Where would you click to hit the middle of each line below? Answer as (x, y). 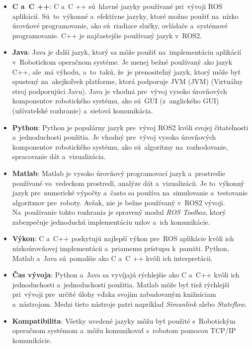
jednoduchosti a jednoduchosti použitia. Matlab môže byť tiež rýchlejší (121, 284)
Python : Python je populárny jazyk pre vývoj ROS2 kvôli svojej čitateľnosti (130, 127)
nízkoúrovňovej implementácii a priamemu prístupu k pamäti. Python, (121, 248)
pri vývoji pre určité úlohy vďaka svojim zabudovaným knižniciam (114, 294)
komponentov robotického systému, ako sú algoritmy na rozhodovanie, (120, 146)
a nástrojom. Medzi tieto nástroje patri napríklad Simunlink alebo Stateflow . (129, 304)
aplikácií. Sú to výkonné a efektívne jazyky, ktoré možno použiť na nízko (125, 16)
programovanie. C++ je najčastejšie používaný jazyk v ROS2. (107, 35)
